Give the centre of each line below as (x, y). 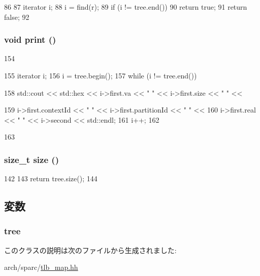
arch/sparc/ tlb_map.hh (41, 267)
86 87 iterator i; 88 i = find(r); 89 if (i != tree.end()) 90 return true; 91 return (126, 7)
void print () (30, 39)
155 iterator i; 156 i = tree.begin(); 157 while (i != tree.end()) (101, 75)
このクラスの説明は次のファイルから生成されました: (90, 250)
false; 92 (17, 17)
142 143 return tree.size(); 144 (51, 178)
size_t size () (31, 159)
